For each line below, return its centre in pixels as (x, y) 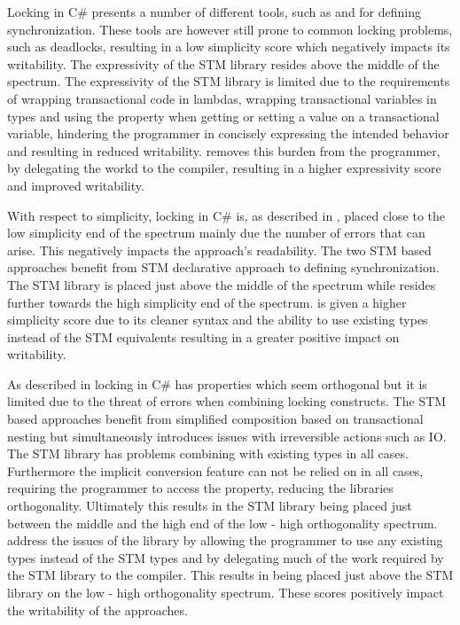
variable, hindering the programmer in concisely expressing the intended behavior (228, 133)
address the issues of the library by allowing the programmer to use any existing (225, 540)
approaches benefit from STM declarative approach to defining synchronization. (223, 267)
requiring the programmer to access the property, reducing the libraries (200, 488)
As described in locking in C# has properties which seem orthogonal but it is (217, 383)
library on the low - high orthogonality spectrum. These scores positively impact (226, 592)
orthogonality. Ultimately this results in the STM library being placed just (210, 506)
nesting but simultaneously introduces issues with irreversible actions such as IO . (227, 436)
